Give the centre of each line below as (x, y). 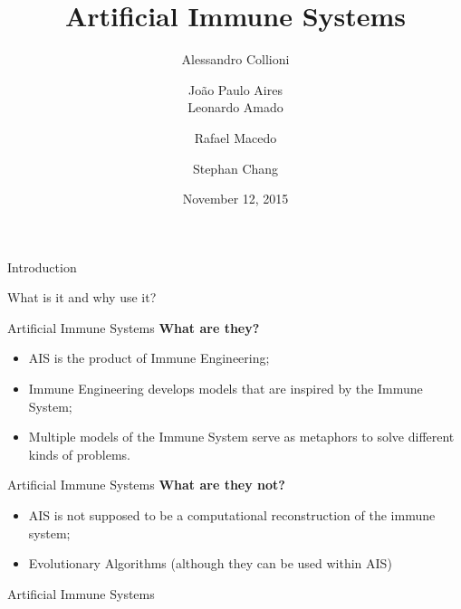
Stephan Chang (235, 168)
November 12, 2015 (235, 199)
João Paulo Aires (235, 89)
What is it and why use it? (82, 297)
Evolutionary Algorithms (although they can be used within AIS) (210, 563)
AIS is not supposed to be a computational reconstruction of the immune (232, 515)
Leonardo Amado (235, 107)
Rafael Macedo (235, 137)
